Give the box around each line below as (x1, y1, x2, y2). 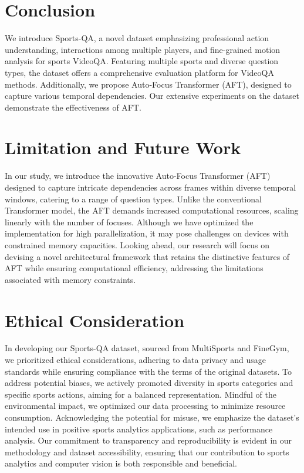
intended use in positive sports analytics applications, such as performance (5, 422, 273, 435)
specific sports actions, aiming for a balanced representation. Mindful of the (5, 388, 276, 400)
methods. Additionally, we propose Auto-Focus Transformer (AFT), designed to (5, 78, 292, 90)
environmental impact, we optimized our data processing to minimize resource (5, 399, 286, 412)
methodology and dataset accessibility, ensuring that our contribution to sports (5, 445, 289, 458)
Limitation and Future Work (5, 135, 241, 159)
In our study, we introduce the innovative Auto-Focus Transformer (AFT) (5, 169, 271, 182)
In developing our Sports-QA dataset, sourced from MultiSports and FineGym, (5, 342, 289, 354)
